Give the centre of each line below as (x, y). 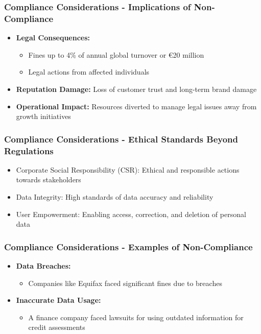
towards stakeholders (49, 180)
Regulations (29, 150)
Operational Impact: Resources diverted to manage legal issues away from (136, 106)
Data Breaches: (43, 266)
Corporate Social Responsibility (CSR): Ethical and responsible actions (128, 169)
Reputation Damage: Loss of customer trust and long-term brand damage (136, 89)
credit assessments (57, 327)
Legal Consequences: (53, 38)
